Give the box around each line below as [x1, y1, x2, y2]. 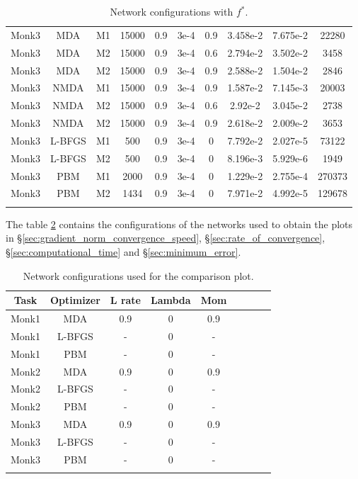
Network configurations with [110, 4, 233, 18]
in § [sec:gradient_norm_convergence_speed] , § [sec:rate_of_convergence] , [6, 230, 325, 245]
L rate [110, 293, 141, 308]
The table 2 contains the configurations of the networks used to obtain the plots [6, 216, 353, 231]
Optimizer [50, 293, 100, 308]
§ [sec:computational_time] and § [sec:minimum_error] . [6, 244, 241, 259]
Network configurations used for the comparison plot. [23, 268, 254, 283]
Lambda [150, 293, 191, 308]
